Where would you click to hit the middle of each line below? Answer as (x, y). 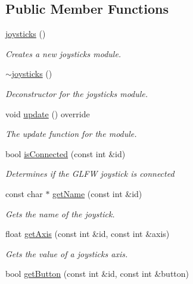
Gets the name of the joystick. (60, 213)
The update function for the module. (71, 134)
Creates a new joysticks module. (63, 53)
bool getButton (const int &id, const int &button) (97, 274)
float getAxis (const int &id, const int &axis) (88, 234)
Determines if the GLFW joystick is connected (90, 174)
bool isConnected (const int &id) (66, 153)
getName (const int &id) (97, 193)
